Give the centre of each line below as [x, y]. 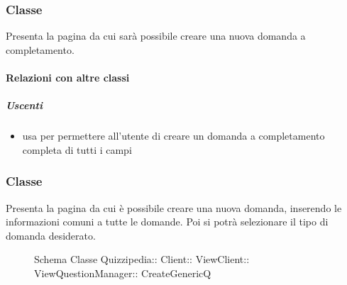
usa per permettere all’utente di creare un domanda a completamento [173, 136]
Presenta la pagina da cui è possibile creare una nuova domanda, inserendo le [174, 207]
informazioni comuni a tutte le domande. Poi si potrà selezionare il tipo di [167, 222]
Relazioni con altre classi [68, 77]
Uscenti [24, 105]
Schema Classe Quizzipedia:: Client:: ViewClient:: [142, 259]
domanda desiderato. [51, 235]
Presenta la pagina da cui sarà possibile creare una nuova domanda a [156, 36]
